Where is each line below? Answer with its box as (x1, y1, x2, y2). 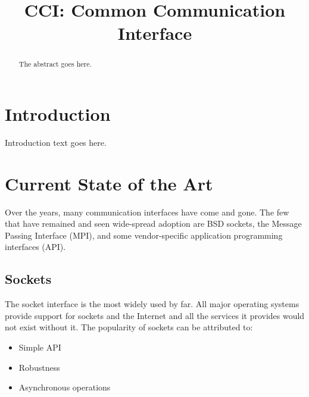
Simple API (18, 341, 61, 354)
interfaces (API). (5, 240, 66, 253)
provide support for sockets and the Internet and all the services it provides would (5, 309, 305, 321)
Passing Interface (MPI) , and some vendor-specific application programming (5, 229, 283, 241)
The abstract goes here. (18, 59, 92, 69)
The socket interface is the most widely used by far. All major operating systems (5, 298, 299, 310)
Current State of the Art (5, 171, 213, 195)
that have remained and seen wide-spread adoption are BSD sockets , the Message (5, 217, 302, 230)
